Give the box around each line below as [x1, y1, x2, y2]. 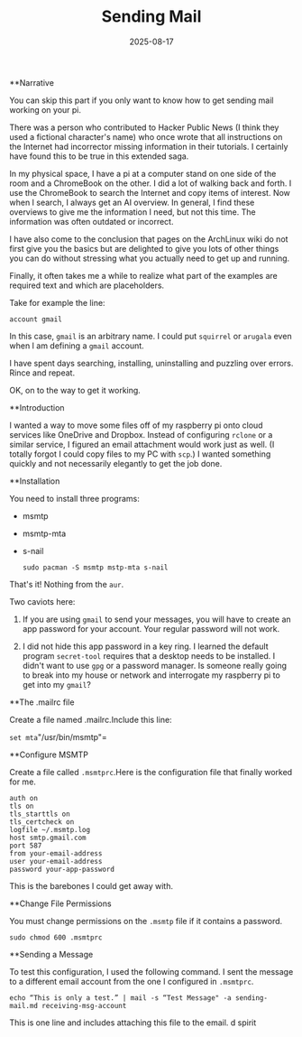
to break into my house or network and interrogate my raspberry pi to [22, 670, 281, 681]
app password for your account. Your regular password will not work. [22, 623, 280, 634]
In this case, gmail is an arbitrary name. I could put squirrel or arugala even [9, 330, 292, 341]
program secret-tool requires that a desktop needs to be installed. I [22, 650, 276, 661]
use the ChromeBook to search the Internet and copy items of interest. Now [9, 187, 291, 198]
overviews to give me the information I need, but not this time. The [9, 206, 256, 218]
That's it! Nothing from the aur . [9, 579, 124, 589]
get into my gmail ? [22, 679, 92, 690]
